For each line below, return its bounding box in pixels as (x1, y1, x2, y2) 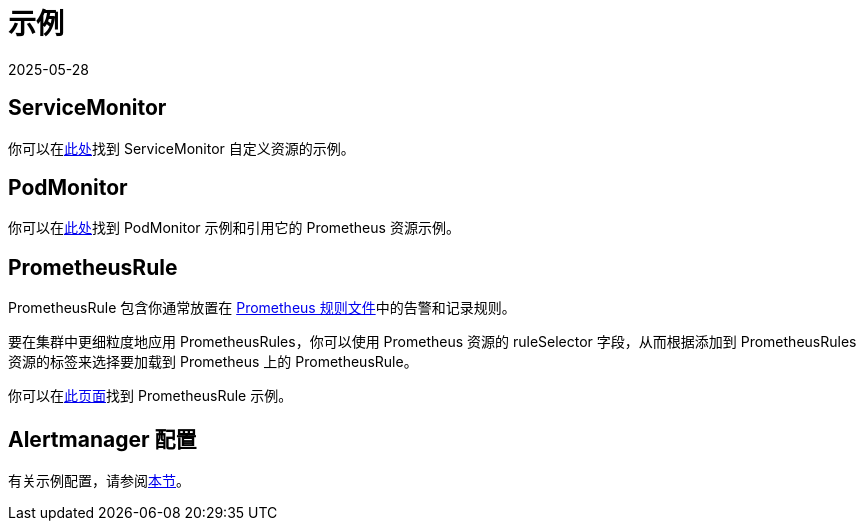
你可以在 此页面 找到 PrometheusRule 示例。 (8, 387, 293, 405)
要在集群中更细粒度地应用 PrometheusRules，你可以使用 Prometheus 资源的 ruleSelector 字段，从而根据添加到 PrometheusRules (8, 333, 857, 351)
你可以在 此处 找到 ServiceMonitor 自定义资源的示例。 (8, 139, 355, 157)
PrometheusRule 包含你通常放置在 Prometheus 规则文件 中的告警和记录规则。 (8, 299, 516, 317)
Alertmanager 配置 (8, 426, 197, 452)
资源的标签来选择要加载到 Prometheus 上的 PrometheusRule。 (8, 353, 418, 371)
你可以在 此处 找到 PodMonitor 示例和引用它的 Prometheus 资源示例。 (8, 219, 460, 237)
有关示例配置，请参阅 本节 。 (8, 472, 190, 490)
